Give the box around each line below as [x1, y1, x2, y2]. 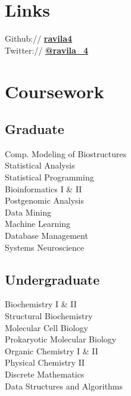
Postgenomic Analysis [5, 194, 85, 207]
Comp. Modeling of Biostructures [5, 147, 127, 160]
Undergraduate [5, 270, 100, 288]
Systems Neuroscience [5, 241, 85, 253]
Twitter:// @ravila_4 [5, 43, 89, 56]
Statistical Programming [5, 171, 94, 183]
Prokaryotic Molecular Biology [5, 333, 117, 345]
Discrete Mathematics [5, 368, 85, 380]
